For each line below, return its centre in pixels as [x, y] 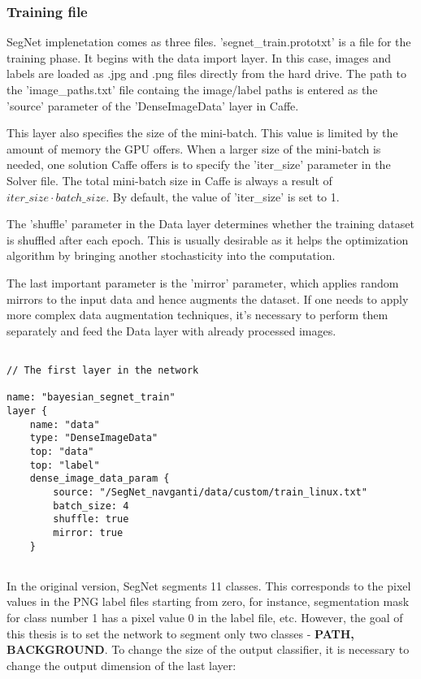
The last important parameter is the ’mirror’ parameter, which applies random [203, 282]
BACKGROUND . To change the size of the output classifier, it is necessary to [208, 649]
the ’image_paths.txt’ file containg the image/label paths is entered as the [192, 89]
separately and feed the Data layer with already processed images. [171, 330]
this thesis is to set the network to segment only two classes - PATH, [180, 633]
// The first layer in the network [103, 370]
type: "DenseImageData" [94, 438]
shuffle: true [91, 519]
